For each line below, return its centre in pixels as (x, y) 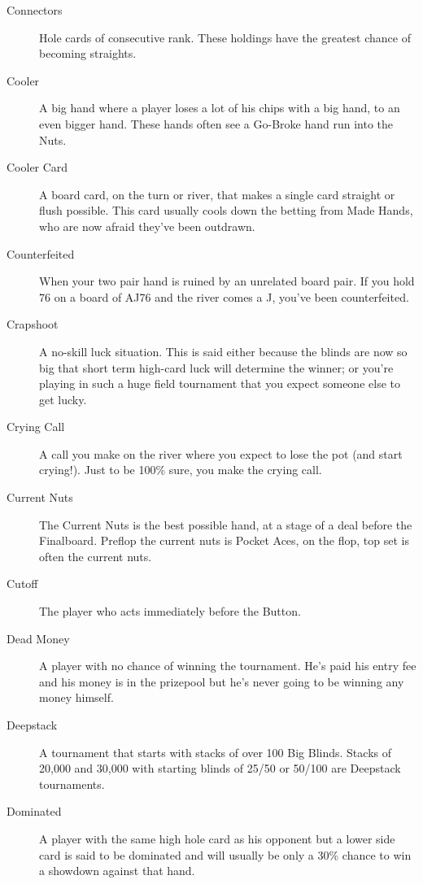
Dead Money (38, 638)
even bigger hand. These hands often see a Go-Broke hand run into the (216, 123)
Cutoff (22, 584)
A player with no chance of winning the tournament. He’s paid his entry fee (228, 666)
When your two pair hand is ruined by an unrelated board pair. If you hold (227, 281)
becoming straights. (88, 53)
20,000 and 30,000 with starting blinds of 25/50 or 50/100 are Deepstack (220, 768)
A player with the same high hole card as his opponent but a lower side (217, 838)
